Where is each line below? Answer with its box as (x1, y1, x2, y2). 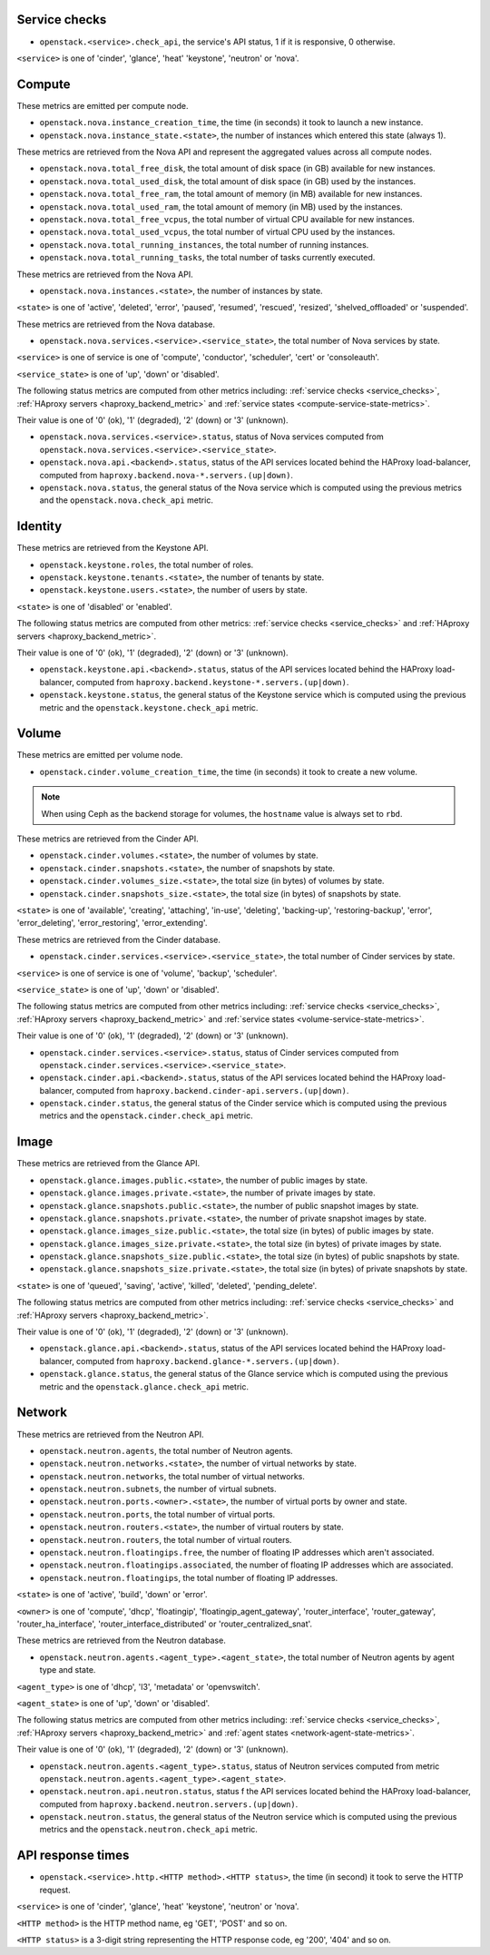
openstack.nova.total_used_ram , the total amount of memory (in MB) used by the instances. (39, 201, 403, 212)
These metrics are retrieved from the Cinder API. (16, 833, 199, 844)
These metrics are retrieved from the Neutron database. (16, 1635, 226, 1646)
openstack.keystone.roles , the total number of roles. (39, 559, 254, 570)
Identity (16, 518, 63, 535)
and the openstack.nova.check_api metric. (39, 495, 213, 506)
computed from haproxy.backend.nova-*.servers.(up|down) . (39, 469, 294, 480)
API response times (16, 1848, 130, 1863)
